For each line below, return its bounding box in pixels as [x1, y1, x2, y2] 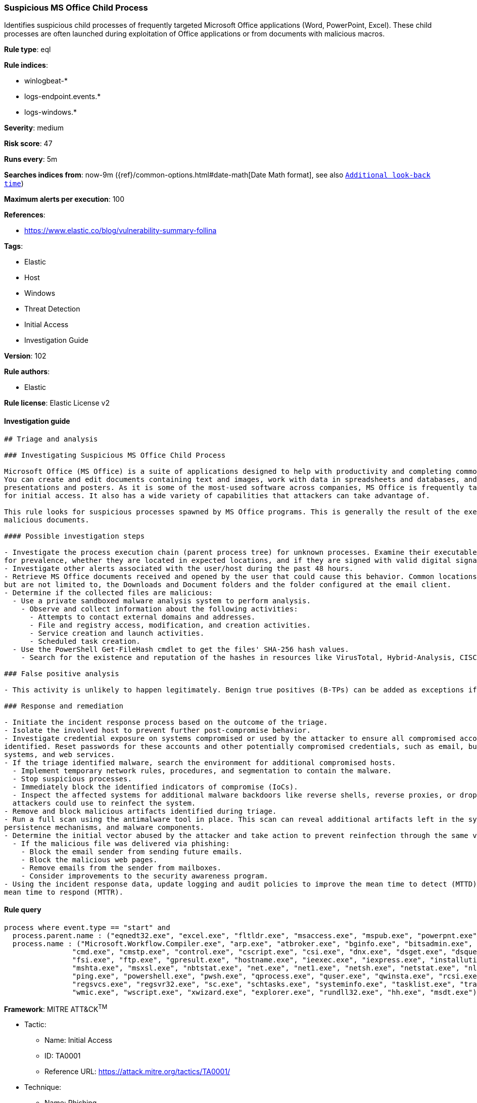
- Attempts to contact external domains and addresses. [29, 612, 256, 621]
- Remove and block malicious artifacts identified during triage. [4, 807, 277, 815]
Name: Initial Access [44, 1036, 112, 1045]
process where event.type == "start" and [4, 923, 170, 932]
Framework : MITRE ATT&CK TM [4, 1003, 108, 1013]
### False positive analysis [4, 669, 119, 678]
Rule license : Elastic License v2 [4, 399, 110, 408]
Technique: [24, 1083, 62, 1092]
